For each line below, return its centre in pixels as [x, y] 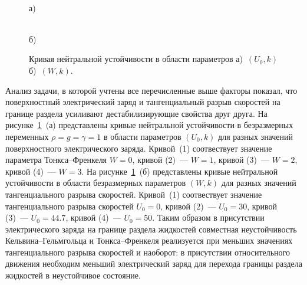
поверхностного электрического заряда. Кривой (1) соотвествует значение [139, 148]
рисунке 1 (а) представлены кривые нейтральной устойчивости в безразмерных [149, 125]
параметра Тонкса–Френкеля [56, 160]
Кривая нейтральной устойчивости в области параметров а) [136, 59]
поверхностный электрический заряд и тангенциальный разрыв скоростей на [143, 102]
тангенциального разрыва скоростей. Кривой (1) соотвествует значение [134, 194]
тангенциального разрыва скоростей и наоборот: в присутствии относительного [148, 252]
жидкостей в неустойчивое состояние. [73, 275]
